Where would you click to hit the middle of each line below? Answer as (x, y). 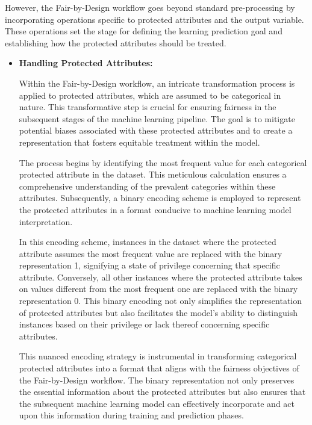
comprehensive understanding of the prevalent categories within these (147, 186)
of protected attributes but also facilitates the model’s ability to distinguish (158, 312)
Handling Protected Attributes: (86, 63)
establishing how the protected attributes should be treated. (116, 42)
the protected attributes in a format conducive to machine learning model (155, 209)
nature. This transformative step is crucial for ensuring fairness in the (148, 107)
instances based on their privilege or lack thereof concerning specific (144, 324)
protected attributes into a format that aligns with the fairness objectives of (159, 368)
